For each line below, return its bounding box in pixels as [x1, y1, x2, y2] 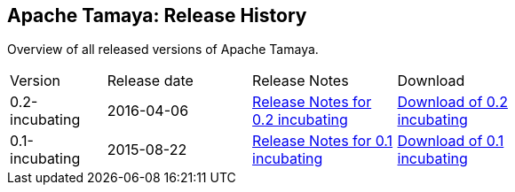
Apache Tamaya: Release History [7, 4, 307, 27]
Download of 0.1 [397, 132, 504, 150]
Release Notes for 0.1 [252, 132, 393, 150]
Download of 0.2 [397, 93, 508, 111]
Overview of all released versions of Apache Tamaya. [7, 42, 319, 58]
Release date [107, 72, 194, 90]
